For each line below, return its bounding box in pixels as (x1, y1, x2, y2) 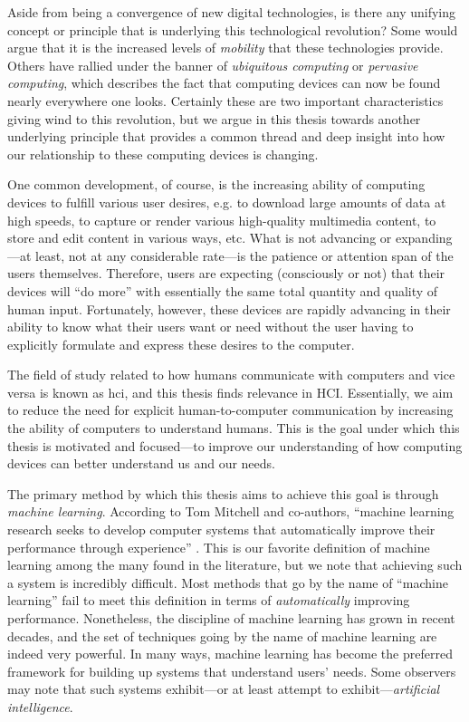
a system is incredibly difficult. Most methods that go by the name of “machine (7, 573, 448, 592)
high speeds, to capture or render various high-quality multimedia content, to (7, 210, 436, 229)
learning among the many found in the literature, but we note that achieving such (7, 555, 463, 574)
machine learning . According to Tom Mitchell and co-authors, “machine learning (7, 502, 455, 521)
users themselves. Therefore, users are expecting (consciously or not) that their (7, 264, 445, 283)
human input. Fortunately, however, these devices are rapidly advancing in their (7, 299, 451, 318)
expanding (395, 228, 453, 247)
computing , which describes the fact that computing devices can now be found (7, 73, 441, 92)
